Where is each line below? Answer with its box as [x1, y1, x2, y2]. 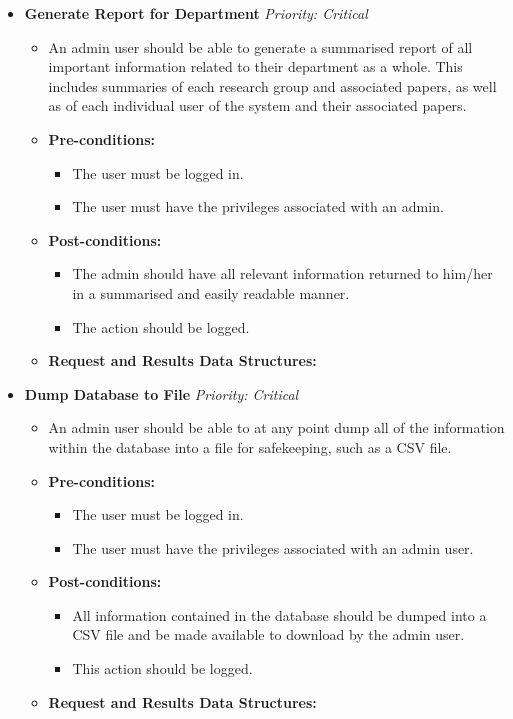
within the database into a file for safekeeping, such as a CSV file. [48, 436, 452, 457]
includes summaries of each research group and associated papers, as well [48, 75, 497, 96]
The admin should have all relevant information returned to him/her [72, 263, 493, 284]
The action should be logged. [72, 316, 250, 337]
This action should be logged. [72, 658, 253, 679]
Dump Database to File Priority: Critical [24, 383, 299, 404]
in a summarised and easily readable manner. [72, 282, 350, 303]
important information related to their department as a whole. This [48, 56, 463, 77]
